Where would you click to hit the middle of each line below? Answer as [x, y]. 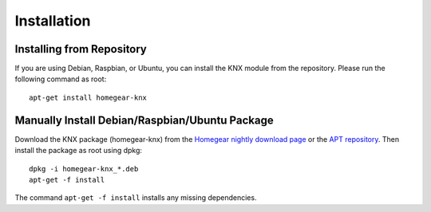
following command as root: [61, 79]
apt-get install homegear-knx [88, 97]
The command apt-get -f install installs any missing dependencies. [136, 198]
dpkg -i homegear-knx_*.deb [84, 169]
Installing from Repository [81, 49]
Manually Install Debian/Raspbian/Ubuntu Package [144, 120]
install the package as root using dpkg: [79, 151]
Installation [53, 21]
